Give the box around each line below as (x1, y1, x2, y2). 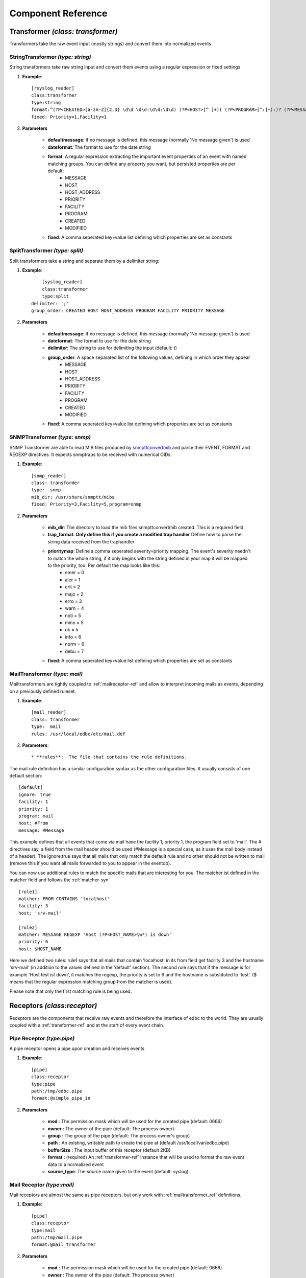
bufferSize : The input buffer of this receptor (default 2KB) (47, 1147, 171, 1153)
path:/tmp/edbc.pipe (31, 1088, 83, 1094)
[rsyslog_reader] (31, 85, 74, 91)
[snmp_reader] (31, 473, 66, 478)
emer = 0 (65, 569, 84, 576)
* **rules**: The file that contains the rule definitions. (31, 754, 187, 760)
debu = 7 (65, 648, 84, 654)
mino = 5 (65, 620, 84, 626)
